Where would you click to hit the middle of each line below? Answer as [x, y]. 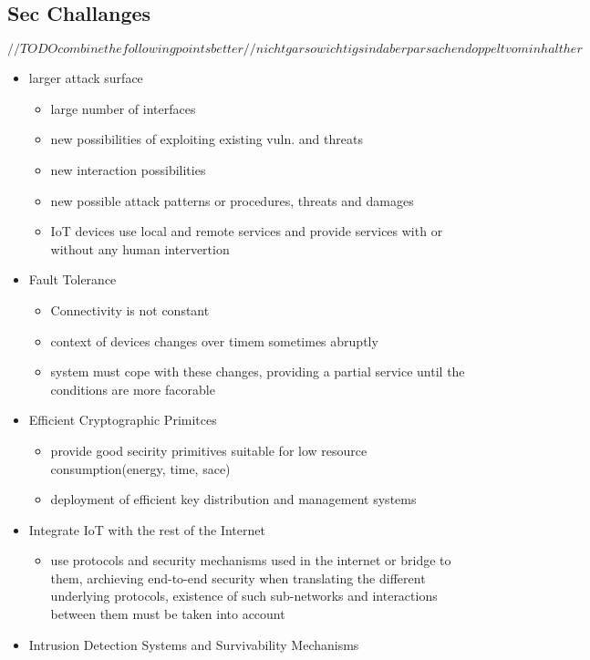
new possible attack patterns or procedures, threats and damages [232, 200]
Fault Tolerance [72, 279]
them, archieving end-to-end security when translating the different [238, 577]
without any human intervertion [140, 248]
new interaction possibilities [128, 169]
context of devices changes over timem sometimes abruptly [214, 340]
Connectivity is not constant [130, 309]
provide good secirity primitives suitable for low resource [209, 450]
